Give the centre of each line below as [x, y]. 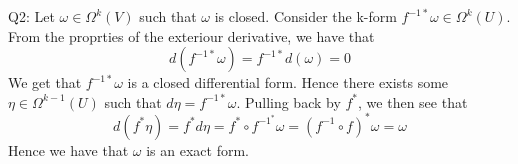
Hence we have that [68, 149]
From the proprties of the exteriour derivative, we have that [191, 35]
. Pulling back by [288, 101]
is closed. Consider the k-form [305, 16]
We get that [45, 82]
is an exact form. [197, 149]
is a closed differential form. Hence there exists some [288, 82]
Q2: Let [31, 16]
